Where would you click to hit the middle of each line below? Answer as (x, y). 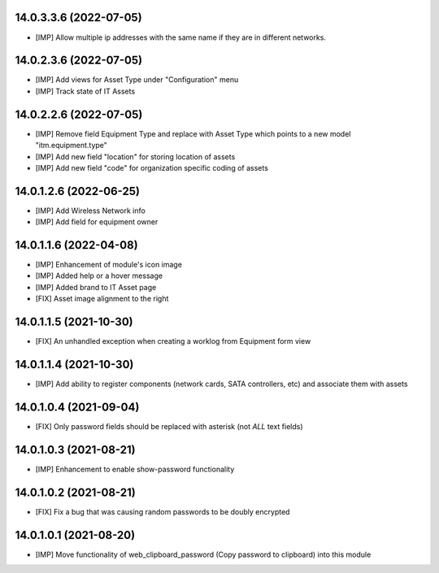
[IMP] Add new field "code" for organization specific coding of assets (152, 167)
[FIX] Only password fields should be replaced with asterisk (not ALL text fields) (170, 426)
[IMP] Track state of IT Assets (85, 91)
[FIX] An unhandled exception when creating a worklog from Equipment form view (173, 341)
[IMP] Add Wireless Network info (90, 211)
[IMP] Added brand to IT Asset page (96, 287)
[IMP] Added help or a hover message (99, 276)
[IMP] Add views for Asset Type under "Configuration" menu (137, 80)
